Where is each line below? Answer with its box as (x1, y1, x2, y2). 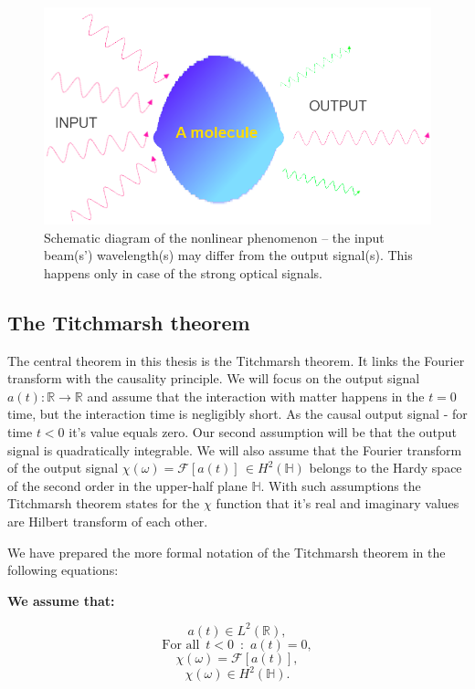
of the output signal (7, 458, 119, 477)
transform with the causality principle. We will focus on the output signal (7, 369, 420, 388)
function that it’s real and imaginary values (216, 494, 459, 513)
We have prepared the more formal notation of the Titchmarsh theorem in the (7, 542, 446, 561)
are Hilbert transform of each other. (7, 511, 208, 530)
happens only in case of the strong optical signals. (44, 263, 322, 282)
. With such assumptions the (260, 475, 421, 495)
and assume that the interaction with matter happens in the (87, 386, 425, 405)
